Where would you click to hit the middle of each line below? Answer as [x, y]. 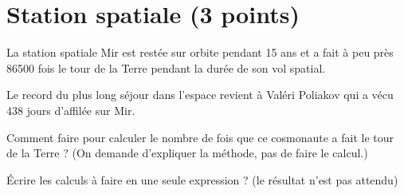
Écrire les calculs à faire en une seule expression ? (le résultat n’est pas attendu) [202, 179]
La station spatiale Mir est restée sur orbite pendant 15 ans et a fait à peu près [200, 52]
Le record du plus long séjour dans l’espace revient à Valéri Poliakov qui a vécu [200, 95]
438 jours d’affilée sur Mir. [71, 110]
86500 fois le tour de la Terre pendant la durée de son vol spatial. [166, 67]
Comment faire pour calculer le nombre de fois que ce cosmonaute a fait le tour [200, 137]
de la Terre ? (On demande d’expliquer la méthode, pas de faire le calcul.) [187, 153]
